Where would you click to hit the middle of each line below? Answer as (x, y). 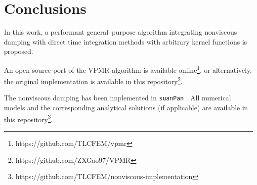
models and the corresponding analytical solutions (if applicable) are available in (126, 108)
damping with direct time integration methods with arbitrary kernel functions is (126, 41)
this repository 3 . (28, 118)
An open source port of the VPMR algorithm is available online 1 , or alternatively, (128, 69)
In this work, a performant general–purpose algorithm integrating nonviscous (121, 32)
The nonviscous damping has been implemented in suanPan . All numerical (118, 98)
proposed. (19, 51)
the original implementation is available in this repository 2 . (93, 80)
